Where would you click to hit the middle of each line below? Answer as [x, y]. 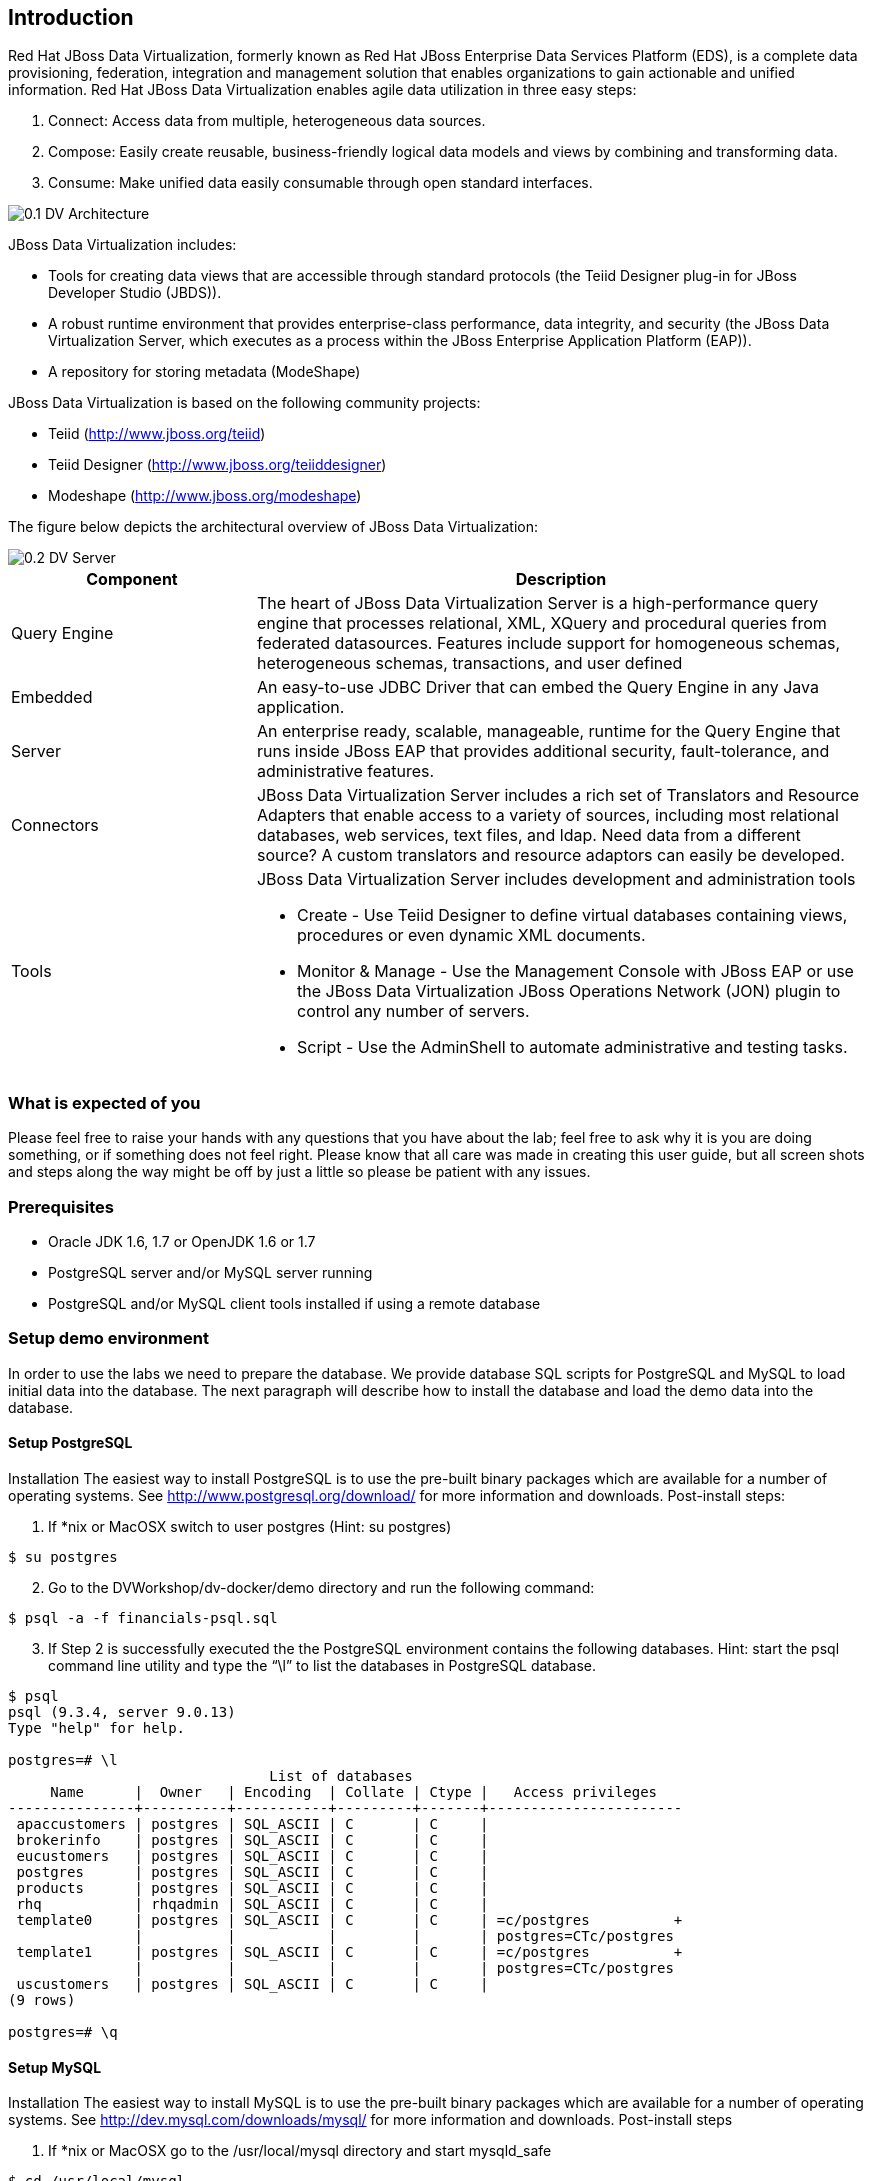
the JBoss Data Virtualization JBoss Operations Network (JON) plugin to [568, 991]
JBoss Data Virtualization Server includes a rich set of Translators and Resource [558, 795]
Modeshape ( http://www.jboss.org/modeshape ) [205, 496]
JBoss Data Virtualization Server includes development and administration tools [556, 879]
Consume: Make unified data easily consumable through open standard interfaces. [320, 183]
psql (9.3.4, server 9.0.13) [122, 1711]
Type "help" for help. [97, 1727]
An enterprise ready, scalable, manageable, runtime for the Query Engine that [548, 731]
